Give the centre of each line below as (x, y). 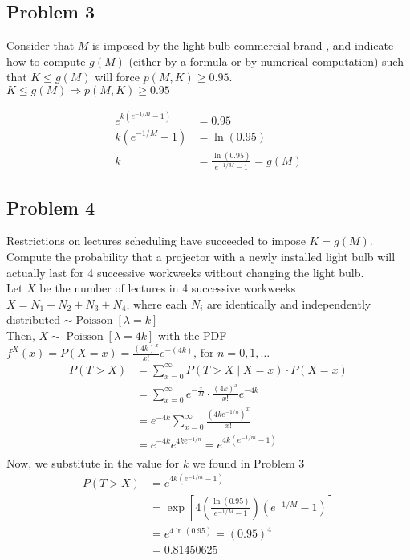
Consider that (41, 45)
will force (117, 77)
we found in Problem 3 (248, 462)
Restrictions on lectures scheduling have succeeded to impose (156, 241)
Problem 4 (51, 207)
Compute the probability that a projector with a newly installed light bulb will (201, 257)
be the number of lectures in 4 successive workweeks (168, 288)
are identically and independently (289, 303)
